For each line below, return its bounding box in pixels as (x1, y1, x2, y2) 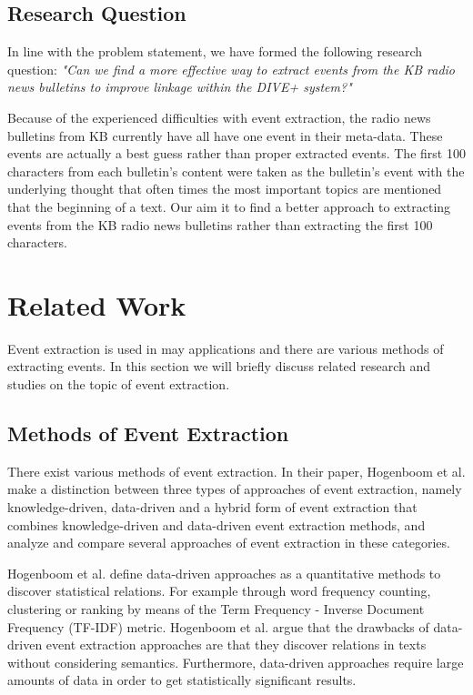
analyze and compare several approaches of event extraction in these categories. (7, 533, 450, 552)
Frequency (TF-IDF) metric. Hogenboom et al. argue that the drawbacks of (7, 617, 429, 636)
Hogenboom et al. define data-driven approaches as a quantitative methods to (7, 563, 441, 582)
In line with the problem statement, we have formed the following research (7, 42, 423, 61)
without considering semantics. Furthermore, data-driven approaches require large (7, 652, 464, 671)
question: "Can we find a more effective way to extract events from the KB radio (7, 59, 455, 78)
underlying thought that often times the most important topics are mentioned (7, 179, 442, 198)
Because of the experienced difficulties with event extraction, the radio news (7, 107, 431, 126)
